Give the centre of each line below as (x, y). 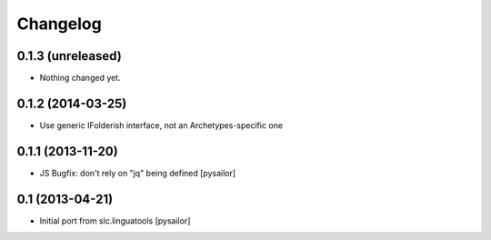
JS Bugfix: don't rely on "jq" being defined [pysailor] (138, 173)
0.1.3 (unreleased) (69, 56)
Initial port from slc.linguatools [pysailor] (115, 220)
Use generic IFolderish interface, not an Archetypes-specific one (161, 125)
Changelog (59, 24)
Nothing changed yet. (80, 78)
